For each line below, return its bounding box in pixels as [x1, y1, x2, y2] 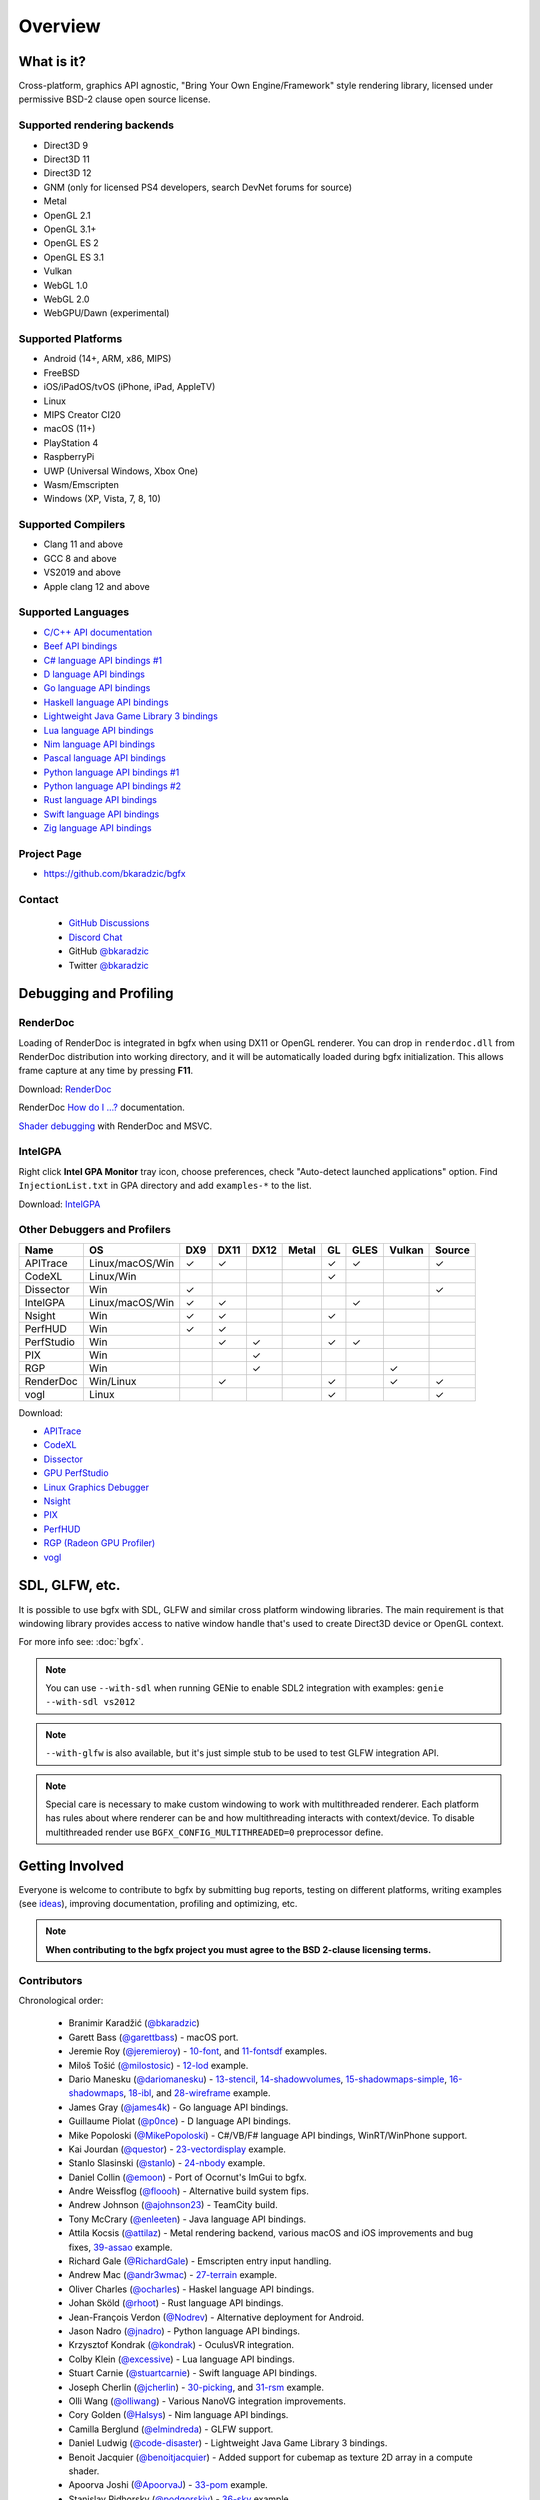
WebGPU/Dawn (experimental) [43, 307, 170, 319]
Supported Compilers [18, 518, 126, 532]
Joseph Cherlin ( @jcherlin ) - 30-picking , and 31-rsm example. [68, 2381, 325, 2393]
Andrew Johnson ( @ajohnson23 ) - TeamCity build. [68, 2199, 279, 2211]
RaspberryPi [43, 451, 95, 463]
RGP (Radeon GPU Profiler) [43, 1537, 156, 1549]
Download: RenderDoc [18, 1083, 112, 1095]
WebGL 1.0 [43, 279, 89, 291]
